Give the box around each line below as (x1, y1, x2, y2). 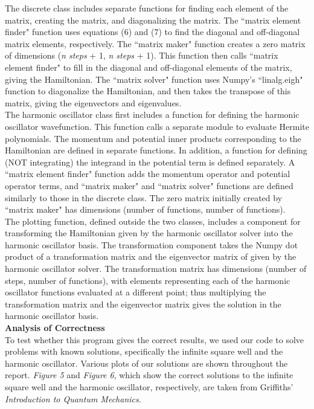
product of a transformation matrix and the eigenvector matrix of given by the (5, 250, 296, 263)
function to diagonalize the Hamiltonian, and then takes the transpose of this (5, 85, 291, 97)
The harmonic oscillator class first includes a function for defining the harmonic (5, 108, 300, 121)
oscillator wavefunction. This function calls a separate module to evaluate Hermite (5, 120, 310, 132)
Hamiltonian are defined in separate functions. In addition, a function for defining (5, 144, 307, 156)
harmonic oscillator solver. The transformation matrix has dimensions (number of (5, 262, 307, 275)
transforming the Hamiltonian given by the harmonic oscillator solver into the (5, 227, 293, 239)
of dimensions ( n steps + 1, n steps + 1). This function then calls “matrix (5, 49, 278, 62)
